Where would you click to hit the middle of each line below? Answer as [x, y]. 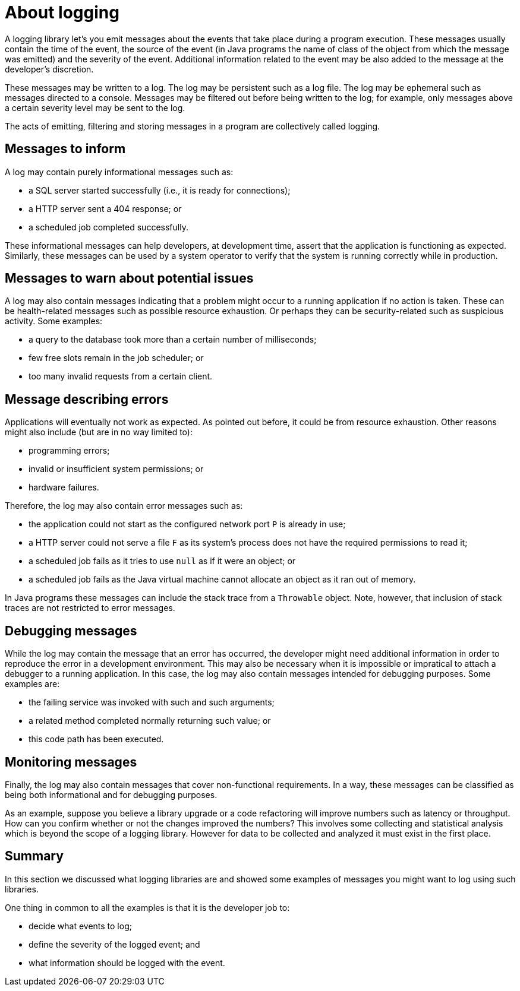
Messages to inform [65, 149]
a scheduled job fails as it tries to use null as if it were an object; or [162, 561]
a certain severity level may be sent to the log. [95, 107]
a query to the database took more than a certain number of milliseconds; [173, 340]
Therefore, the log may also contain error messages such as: [124, 506]
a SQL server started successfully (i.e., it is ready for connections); [160, 190]
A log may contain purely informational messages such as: [119, 172]
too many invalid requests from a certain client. [121, 376]
